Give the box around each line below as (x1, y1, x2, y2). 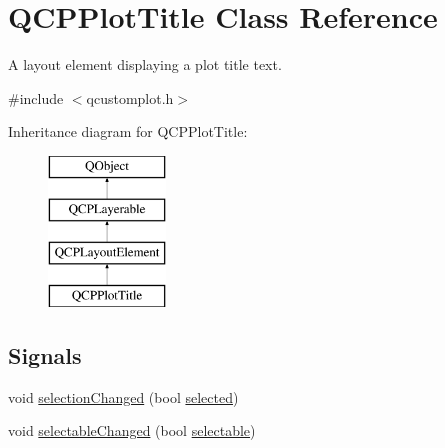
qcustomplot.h (86, 87, 174, 108)
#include (8, 87, 64, 108)
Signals (8, 340, 82, 371)
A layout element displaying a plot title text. (8, 54, 282, 75)
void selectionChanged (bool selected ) (8, 386, 239, 407)
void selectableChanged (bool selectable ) (8, 420, 256, 441)
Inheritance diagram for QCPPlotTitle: (8, 121, 248, 142)
